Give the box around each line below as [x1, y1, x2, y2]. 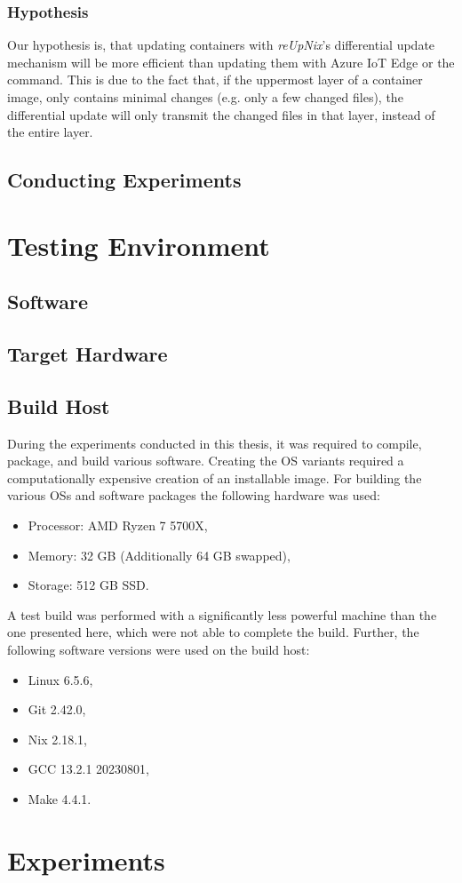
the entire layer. [7, 123, 93, 141]
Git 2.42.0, [28, 700, 86, 719]
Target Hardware [7, 340, 168, 368]
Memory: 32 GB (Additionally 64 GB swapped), [28, 545, 291, 564]
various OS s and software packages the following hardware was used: [7, 486, 380, 505]
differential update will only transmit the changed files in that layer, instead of [7, 105, 435, 123]
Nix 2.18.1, [28, 729, 87, 748]
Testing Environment [7, 227, 270, 263]
